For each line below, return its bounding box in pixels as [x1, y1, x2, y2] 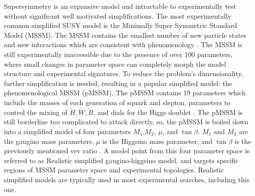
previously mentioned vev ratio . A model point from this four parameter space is [4, 145, 250, 156]
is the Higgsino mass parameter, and [102, 136, 213, 146]
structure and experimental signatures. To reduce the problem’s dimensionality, [4, 68, 243, 79]
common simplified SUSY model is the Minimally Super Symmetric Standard [4, 20, 237, 30]
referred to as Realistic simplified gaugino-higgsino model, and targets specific [4, 155, 239, 165]
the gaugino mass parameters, [4, 136, 94, 146]
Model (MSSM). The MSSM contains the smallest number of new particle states [4, 29, 247, 40]
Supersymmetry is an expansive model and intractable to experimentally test [4, 1, 236, 11]
